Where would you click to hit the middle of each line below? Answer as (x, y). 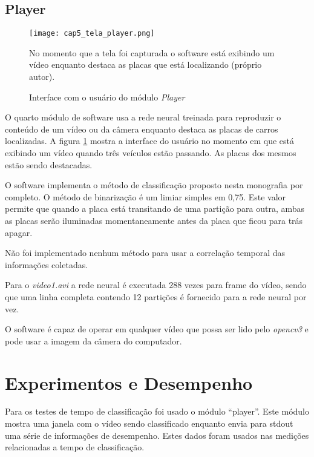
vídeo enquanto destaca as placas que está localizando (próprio (146, 64)
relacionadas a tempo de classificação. (75, 447)
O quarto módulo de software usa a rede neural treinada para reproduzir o (143, 117)
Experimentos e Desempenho (129, 382)
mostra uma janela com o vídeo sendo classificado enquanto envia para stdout (149, 423)
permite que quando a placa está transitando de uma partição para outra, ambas (155, 209)
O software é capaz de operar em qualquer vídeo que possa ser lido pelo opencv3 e (157, 329)
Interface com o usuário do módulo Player (107, 97)
